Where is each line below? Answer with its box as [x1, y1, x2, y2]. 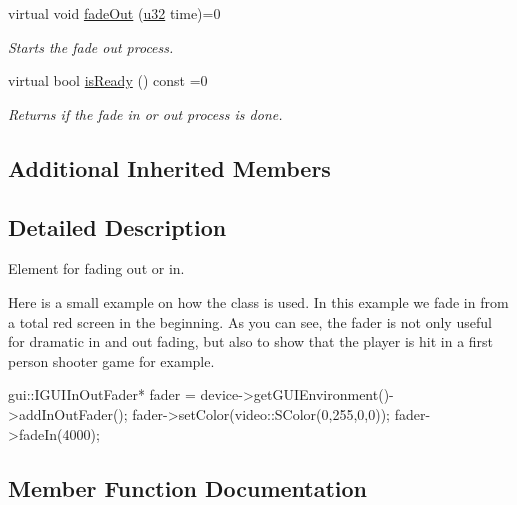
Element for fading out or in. [8, 258, 185, 279]
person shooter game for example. [8, 350, 215, 371]
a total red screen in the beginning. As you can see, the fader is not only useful [8, 311, 492, 332]
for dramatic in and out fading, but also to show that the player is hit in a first [8, 331, 494, 352]
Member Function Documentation [8, 472, 368, 503]
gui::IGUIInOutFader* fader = [8, 384, 196, 405]
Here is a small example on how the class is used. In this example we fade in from [8, 291, 509, 312]
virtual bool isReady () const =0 [8, 70, 208, 91]
